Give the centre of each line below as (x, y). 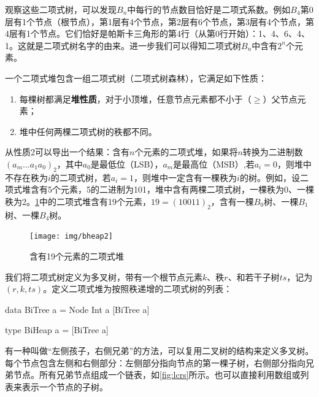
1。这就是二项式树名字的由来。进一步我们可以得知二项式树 (123, 45)
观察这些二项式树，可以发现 (61, 9)
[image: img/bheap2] (71, 237)
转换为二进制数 (273, 152)
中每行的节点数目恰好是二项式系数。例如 (209, 9)
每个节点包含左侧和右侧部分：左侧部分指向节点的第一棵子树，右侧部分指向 (155, 362)
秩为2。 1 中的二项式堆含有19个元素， (78, 201)
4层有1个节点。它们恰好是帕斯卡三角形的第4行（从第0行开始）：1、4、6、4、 (157, 33)
